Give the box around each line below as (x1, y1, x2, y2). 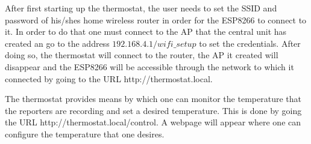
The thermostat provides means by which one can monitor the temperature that (5, 92, 301, 105)
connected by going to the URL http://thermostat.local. (5, 72, 213, 85)
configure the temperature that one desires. (5, 127, 165, 140)
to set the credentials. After (199, 37, 301, 49)
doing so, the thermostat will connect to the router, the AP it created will (5, 49, 278, 61)
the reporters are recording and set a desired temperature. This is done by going (5, 104, 302, 116)
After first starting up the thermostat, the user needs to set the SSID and (5, 2, 277, 14)
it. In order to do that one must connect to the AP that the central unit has (5, 25, 287, 38)
